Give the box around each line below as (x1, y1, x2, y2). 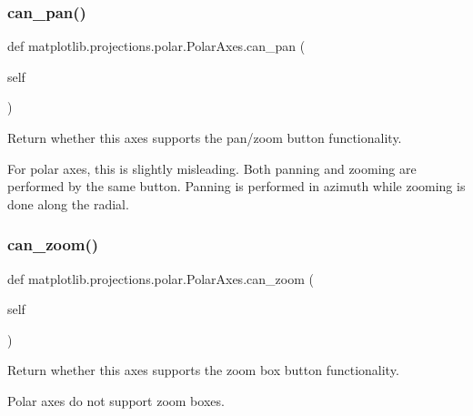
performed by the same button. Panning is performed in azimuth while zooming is (7, 177, 466, 196)
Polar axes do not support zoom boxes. (7, 391, 225, 410)
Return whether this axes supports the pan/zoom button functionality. (7, 128, 402, 147)
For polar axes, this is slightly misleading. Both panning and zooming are (7, 158, 417, 178)
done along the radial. (7, 194, 129, 213)
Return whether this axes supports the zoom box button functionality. (7, 360, 399, 380)
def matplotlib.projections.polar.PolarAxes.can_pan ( (7, 36, 306, 56)
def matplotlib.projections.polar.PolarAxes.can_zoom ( (7, 269, 314, 288)
